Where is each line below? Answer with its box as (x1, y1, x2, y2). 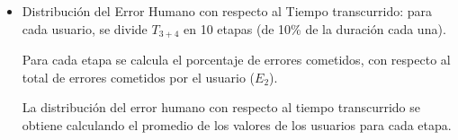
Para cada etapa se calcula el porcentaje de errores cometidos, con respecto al (22, 50, 451, 69)
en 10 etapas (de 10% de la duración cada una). (184, 19, 446, 38)
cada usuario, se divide (22, 19, 148, 38)
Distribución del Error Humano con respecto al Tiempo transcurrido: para (22, 2, 433, 20)
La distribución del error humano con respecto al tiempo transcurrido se (22, 98, 421, 117)
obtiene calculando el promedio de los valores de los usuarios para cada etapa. (22, 115, 452, 134)
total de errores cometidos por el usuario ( (22, 67, 256, 86)
